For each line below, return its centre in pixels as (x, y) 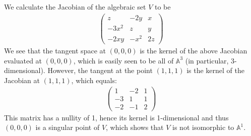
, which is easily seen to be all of (123, 60)
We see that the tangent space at (55, 50)
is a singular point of (68, 127)
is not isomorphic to (203, 127)
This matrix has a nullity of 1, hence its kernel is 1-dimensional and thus (116, 117)
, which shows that (135, 127)
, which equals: (94, 80)
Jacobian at (22, 80)
